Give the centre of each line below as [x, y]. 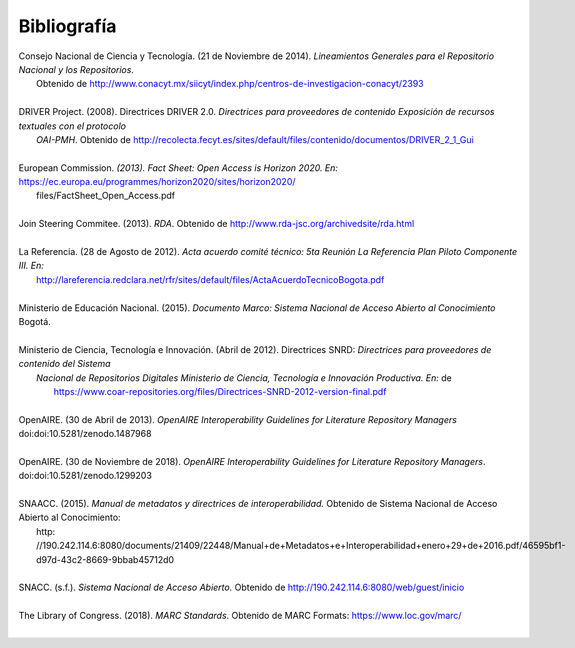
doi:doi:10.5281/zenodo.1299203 [85, 476]
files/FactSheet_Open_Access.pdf [105, 196]
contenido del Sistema [64, 364]
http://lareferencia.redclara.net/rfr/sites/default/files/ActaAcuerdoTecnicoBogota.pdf [210, 279]
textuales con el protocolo [72, 126]
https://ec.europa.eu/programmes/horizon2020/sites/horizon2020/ [157, 182]
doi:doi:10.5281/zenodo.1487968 [85, 434]
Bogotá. [35, 321]
